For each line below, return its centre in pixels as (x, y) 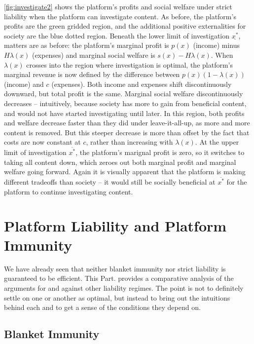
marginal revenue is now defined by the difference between (92, 74)
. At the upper (217, 142)
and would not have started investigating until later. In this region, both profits (124, 113)
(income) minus (217, 45)
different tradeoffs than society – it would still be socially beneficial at (110, 182)
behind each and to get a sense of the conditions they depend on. (102, 307)
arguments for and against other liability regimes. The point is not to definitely (124, 287)
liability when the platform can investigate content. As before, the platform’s (120, 16)
